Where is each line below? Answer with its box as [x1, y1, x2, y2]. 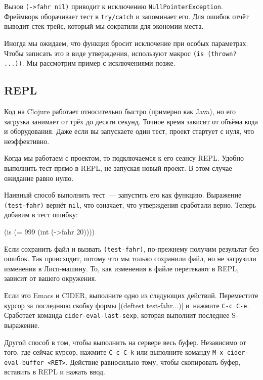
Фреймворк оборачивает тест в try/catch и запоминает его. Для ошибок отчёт [4, 11, 249, 21]
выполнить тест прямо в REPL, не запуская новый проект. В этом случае [4, 162, 232, 173]
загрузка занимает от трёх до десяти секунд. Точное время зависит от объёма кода [4, 116, 258, 126]
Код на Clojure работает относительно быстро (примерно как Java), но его [4, 106, 236, 117]
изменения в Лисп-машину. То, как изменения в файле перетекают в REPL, [4, 263, 239, 273]
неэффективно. [4, 135, 50, 146]
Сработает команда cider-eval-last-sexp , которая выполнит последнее [4, 310, 230, 320]
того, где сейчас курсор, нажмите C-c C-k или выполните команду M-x [4, 347, 224, 357]
